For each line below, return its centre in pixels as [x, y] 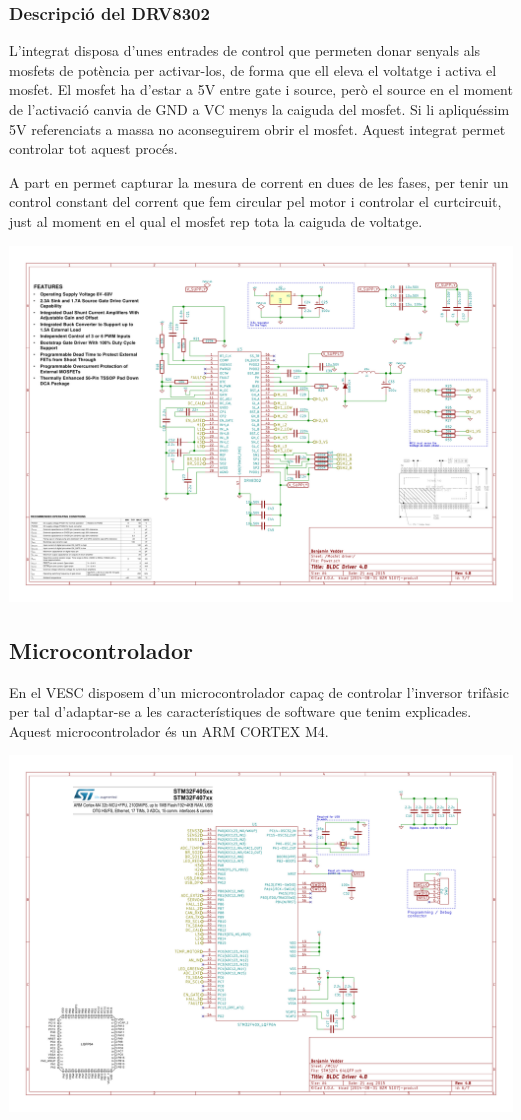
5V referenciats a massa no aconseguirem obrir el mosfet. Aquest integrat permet [257, 128]
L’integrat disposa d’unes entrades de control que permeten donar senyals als [245, 50]
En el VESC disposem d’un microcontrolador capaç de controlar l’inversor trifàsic [259, 691]
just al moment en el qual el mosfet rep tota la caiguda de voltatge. [216, 220]
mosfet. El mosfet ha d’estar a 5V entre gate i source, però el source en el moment [261, 89]
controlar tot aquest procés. [93, 148]
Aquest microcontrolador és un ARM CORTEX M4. [169, 730]
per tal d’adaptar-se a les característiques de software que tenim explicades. [240, 711]
